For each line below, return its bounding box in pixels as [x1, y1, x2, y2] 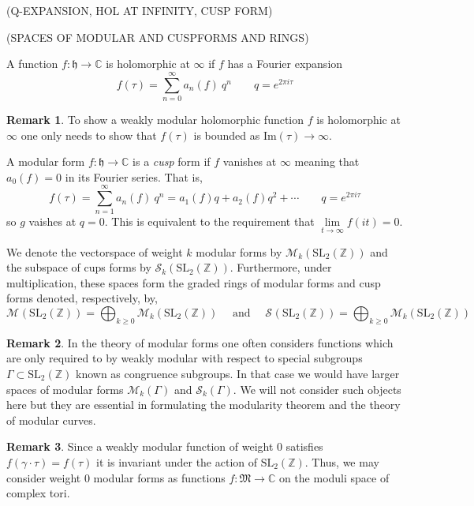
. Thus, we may [304, 453, 379, 470]
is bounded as [193, 126, 260, 143]
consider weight [6, 469, 81, 485]
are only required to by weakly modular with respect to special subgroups [6, 350, 363, 366]
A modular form [6, 153, 85, 170]
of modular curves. [6, 411, 96, 428]
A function [6, 55, 58, 72]
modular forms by [196, 243, 282, 260]
